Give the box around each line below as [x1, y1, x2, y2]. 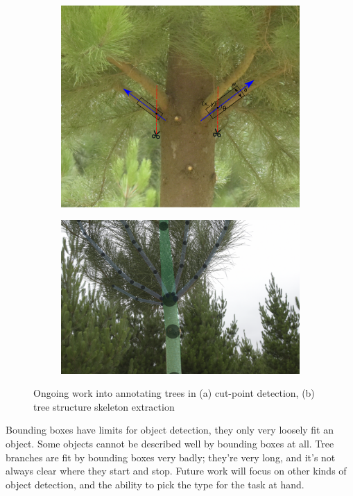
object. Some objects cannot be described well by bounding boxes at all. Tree [6, 436, 334, 450]
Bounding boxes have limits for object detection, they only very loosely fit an [6, 422, 334, 437]
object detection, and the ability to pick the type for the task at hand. [6, 477, 304, 491]
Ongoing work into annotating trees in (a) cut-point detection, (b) [33, 386, 315, 400]
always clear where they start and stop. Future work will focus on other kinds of [6, 463, 347, 478]
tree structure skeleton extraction [33, 399, 175, 413]
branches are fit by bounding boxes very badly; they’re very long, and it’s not [6, 450, 336, 464]
